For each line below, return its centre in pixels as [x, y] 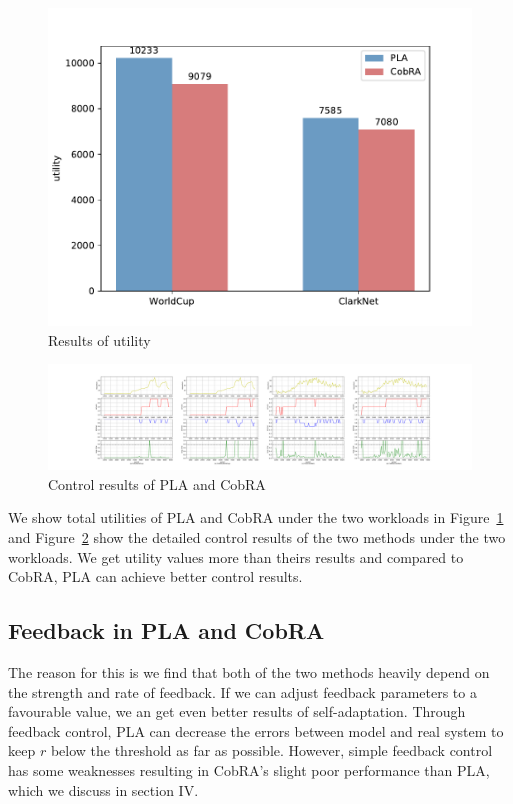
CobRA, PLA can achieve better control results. [155, 576]
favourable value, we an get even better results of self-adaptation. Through [237, 711]
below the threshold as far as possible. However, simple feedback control [271, 750]
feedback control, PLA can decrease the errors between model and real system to [256, 730]
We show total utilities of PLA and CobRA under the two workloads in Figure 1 [256, 517]
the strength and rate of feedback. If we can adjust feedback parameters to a [242, 691]
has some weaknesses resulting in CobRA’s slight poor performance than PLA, [249, 769]
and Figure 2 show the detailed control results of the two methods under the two [257, 536]
